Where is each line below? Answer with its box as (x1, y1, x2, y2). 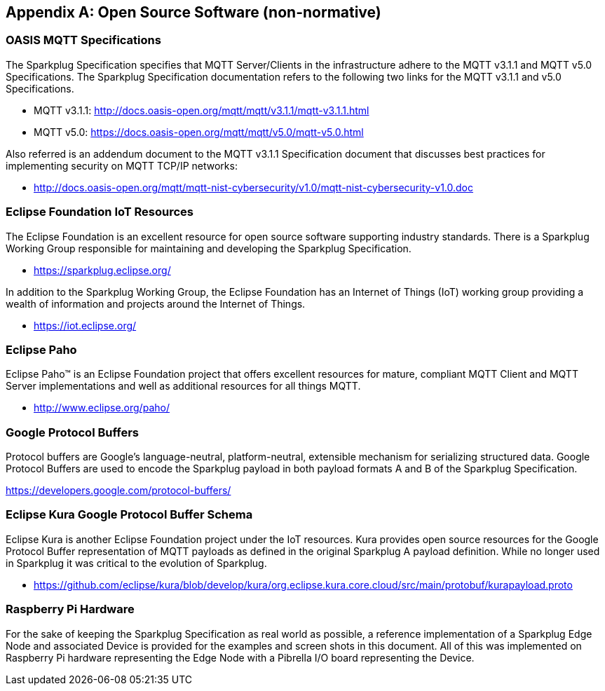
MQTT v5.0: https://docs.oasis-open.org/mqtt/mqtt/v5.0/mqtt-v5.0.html (34, 125, 364, 138)
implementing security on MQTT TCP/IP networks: (6, 159, 238, 172)
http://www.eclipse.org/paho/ (34, 402, 170, 414)
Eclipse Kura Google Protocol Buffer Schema (6, 507, 253, 522)
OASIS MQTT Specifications (6, 33, 161, 48)
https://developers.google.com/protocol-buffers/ (6, 484, 231, 497)
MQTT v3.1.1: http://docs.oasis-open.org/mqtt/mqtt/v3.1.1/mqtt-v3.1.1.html (34, 104, 369, 116)
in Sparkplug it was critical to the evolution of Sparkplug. (6, 556, 267, 569)
